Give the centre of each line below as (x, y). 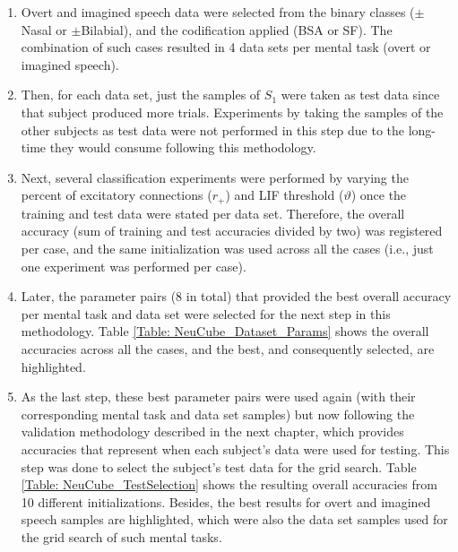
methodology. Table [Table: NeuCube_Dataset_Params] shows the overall (225, 331)
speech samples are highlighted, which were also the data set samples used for (234, 519)
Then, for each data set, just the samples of (141, 95)
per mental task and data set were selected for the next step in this (206, 313)
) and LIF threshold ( (285, 195)
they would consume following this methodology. (183, 147)
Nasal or (44, 29)
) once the (379, 195)
